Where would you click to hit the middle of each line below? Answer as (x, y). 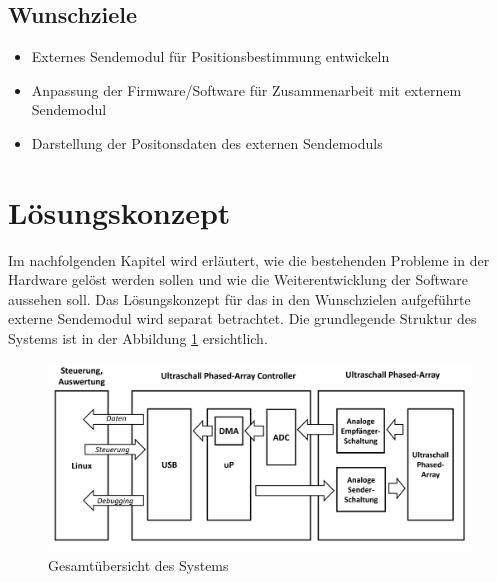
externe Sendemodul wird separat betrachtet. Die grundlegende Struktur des (242, 318)
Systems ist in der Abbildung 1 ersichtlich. (138, 338)
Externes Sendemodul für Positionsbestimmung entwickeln (210, 56)
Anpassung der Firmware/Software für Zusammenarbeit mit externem (246, 89)
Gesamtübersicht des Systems (138, 564)
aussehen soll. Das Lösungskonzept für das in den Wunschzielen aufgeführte (239, 298)
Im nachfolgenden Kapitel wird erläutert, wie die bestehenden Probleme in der (249, 259)
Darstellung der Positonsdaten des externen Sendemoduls (207, 142)
